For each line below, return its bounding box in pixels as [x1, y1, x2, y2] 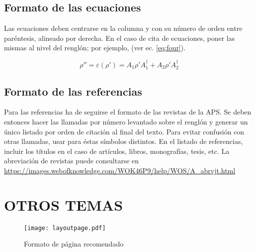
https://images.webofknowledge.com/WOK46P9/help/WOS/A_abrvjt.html [4, 165, 236, 175]
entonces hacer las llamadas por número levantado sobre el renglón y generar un [4, 117, 248, 127]
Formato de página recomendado [24, 239, 124, 249]
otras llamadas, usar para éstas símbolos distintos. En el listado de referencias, [4, 136, 243, 146]
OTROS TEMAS [4, 194, 123, 215]
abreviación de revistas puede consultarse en [4, 155, 139, 166]
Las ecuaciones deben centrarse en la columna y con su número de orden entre [4, 23, 243, 33]
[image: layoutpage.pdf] [24, 224, 106, 232]
